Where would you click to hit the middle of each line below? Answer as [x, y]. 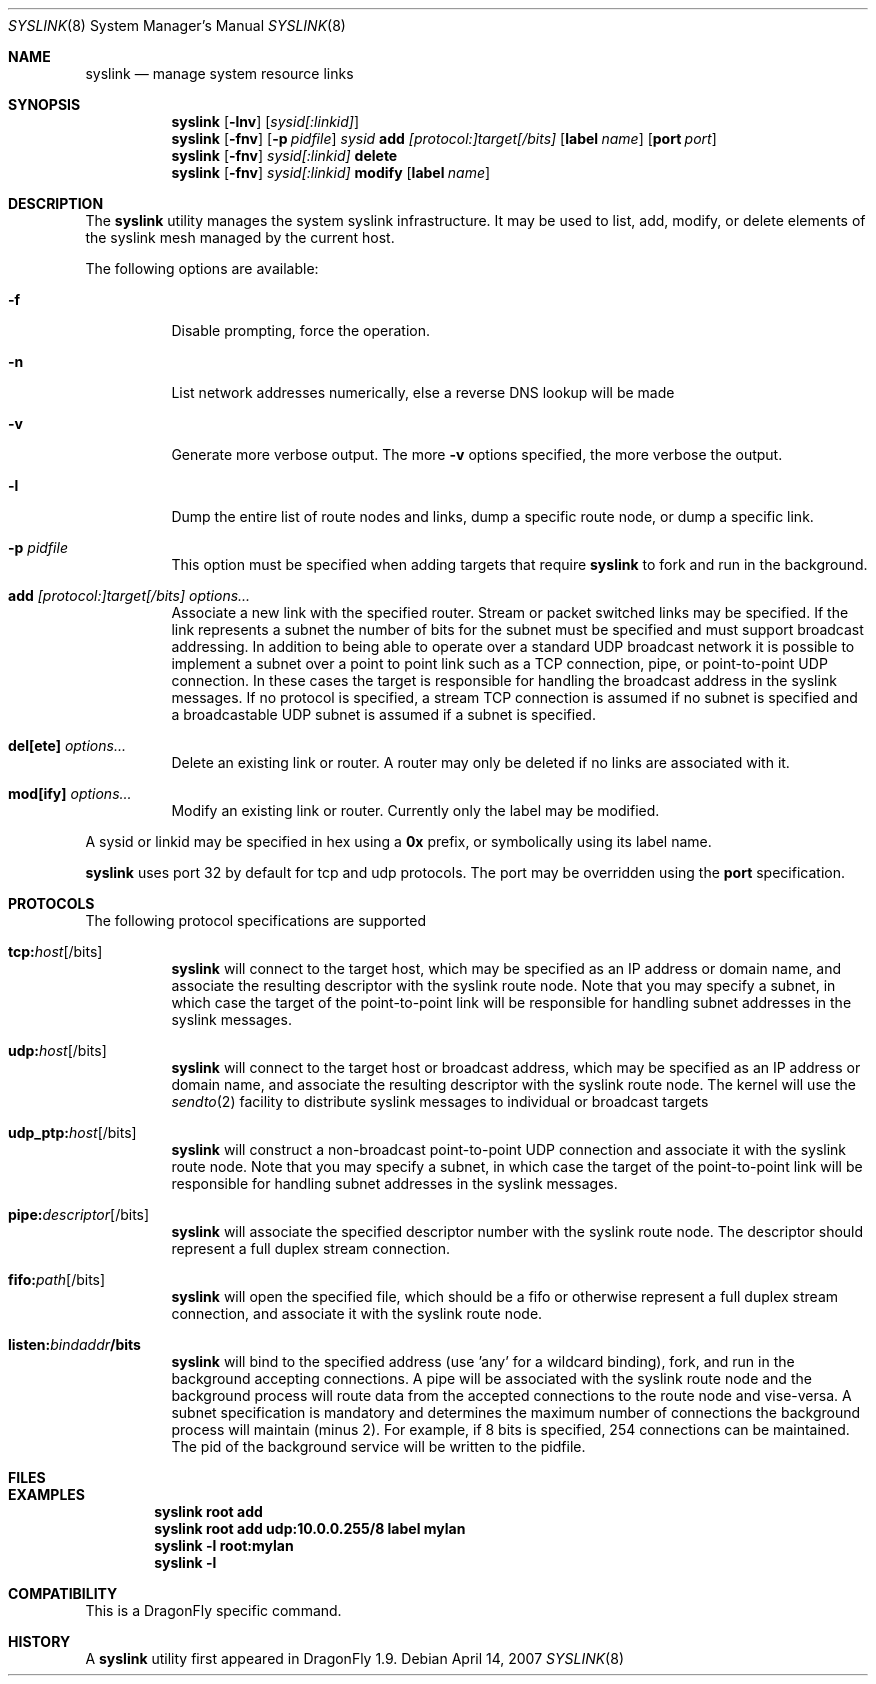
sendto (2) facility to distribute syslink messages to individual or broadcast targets [440, 1101]
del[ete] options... [67, 745]
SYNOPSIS [44, 104]
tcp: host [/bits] [55, 951]
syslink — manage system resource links [219, 73]
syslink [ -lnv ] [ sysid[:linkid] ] [265, 121]
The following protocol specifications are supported [256, 920]
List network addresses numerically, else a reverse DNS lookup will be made [423, 392]
